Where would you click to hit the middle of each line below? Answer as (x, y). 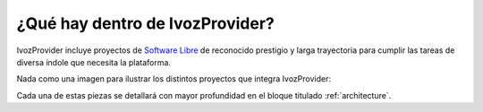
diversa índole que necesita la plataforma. (94, 62)
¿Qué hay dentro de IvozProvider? (145, 23)
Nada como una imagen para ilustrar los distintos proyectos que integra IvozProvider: (174, 79)
